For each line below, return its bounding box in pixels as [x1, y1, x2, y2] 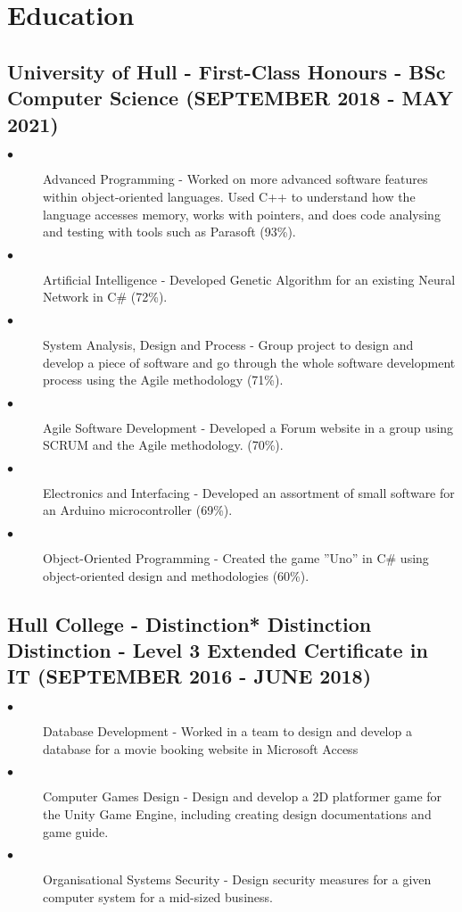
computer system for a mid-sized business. [43, 887, 273, 906]
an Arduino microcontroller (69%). [43, 501, 233, 519]
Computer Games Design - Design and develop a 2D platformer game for [43, 787, 442, 806]
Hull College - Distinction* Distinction [7, 609, 372, 637]
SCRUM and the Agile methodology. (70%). [43, 435, 284, 454]
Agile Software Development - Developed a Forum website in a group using [43, 418, 454, 436]
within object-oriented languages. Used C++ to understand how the [43, 187, 416, 205]
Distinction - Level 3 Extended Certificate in [7, 636, 428, 664]
